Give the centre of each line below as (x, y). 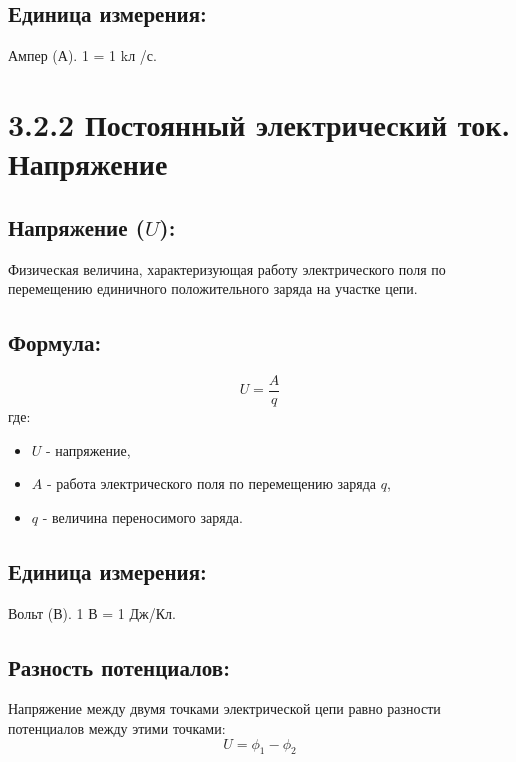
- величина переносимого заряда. (142, 516)
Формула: (55, 342)
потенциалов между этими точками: (117, 727)
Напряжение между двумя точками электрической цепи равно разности (224, 708)
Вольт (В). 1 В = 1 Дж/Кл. (92, 612)
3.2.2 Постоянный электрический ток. (259, 123)
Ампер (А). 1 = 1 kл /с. (82, 55)
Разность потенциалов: (119, 666)
